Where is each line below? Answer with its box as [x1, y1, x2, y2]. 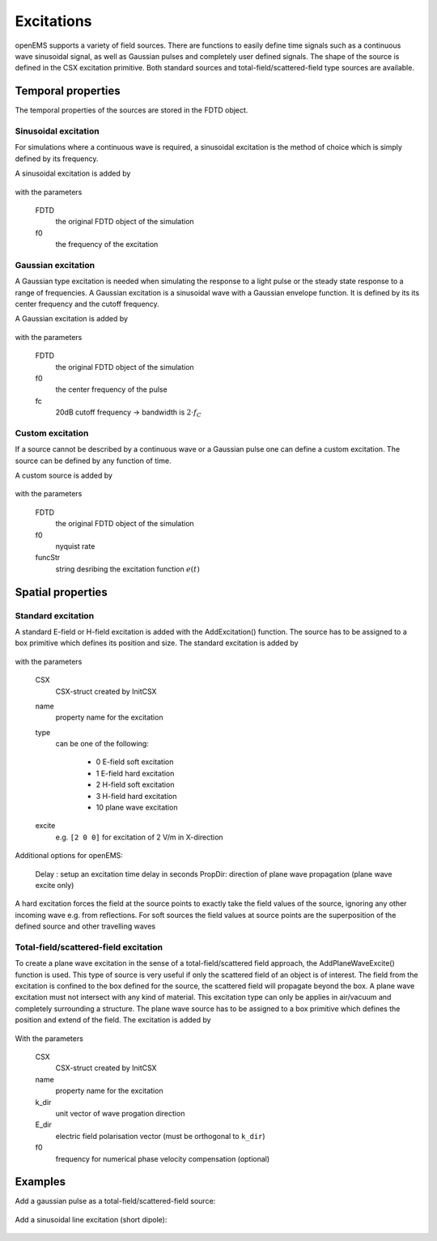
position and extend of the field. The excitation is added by [15, 1015, 211, 1025]
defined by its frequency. [15, 154, 99, 164]
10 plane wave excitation [95, 802, 178, 813]
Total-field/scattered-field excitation [15, 941, 163, 953]
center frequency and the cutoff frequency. [15, 300, 159, 309]
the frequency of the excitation [55, 240, 159, 249]
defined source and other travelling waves [15, 921, 156, 931]
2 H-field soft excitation [95, 780, 175, 789]
